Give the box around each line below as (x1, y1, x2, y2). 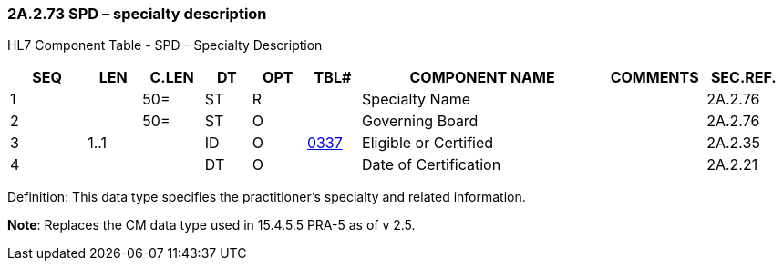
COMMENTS (610, 68, 699, 87)
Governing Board (362, 112, 479, 131)
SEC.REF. (710, 68, 777, 87)
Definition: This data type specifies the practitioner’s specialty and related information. (7, 189, 526, 205)
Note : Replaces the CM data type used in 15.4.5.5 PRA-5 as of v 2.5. (7, 217, 416, 233)
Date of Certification (362, 155, 501, 174)
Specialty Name (362, 90, 470, 109)
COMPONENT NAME (409, 68, 555, 87)
